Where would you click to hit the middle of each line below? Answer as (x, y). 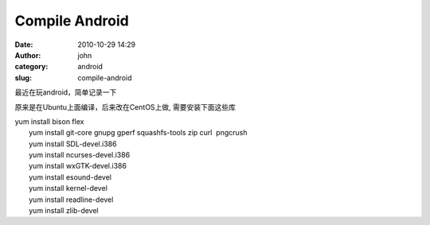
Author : (28, 55)
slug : (23, 78)
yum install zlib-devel (64, 211)
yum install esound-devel (70, 177)
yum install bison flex (49, 121)
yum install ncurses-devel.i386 (80, 155)
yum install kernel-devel (68, 188)
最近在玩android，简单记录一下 (66, 92)
